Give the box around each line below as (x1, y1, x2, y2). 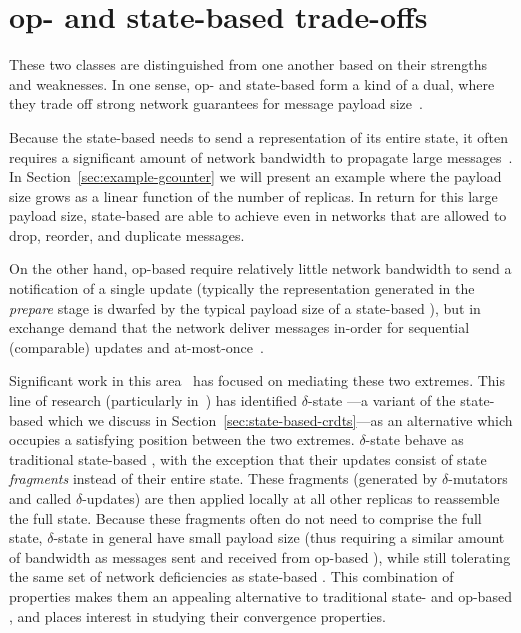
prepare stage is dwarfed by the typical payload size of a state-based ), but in (9, 297, 481, 318)
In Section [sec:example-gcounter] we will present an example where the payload (9, 166, 502, 187)
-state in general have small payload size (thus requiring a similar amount (53, 527, 505, 548)
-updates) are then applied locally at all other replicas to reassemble (82, 488, 500, 508)
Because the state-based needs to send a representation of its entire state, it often (9, 126, 509, 147)
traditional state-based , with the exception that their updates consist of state (9, 448, 487, 469)
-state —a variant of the (308, 390, 456, 411)
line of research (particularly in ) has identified (9, 390, 298, 411)
